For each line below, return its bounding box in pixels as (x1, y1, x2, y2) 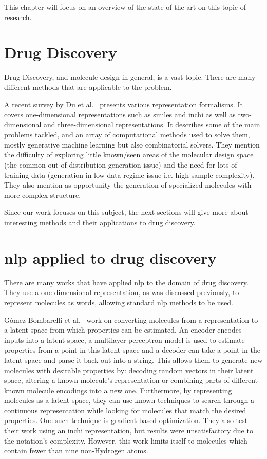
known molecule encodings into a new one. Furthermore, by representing (4, 384, 232, 395)
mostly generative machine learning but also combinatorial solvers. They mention (4, 139, 260, 150)
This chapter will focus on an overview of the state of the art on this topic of (4, 2, 246, 12)
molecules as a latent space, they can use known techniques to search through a (4, 395, 254, 406)
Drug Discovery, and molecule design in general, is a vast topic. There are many (4, 71, 256, 82)
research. (4, 11, 32, 22)
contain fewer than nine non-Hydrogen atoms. (4, 445, 148, 456)
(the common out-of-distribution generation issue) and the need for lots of (4, 159, 237, 170)
